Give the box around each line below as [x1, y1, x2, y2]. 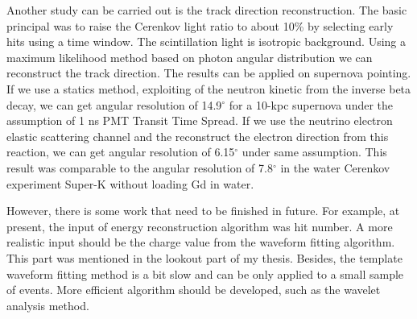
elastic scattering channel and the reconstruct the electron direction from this [6, 127, 389, 144]
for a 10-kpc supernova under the [229, 96, 394, 113]
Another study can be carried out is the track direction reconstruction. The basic [6, 2, 407, 18]
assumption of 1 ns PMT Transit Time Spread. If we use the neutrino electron [6, 112, 393, 129]
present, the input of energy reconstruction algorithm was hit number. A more [6, 217, 393, 234]
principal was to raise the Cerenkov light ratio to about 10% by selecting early [6, 17, 394, 34]
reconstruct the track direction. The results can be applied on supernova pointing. [6, 64, 411, 81]
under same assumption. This [242, 143, 387, 160]
